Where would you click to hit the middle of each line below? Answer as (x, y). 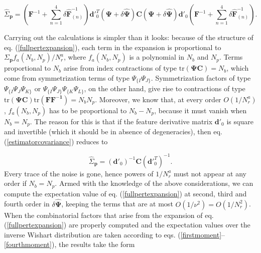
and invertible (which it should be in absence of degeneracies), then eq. (113, 132)
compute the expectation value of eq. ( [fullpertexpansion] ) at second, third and (125, 193)
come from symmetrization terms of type (67, 77)
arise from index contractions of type (120, 68)
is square (240, 121)
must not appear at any (210, 173)
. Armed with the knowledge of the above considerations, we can (154, 183)
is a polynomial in (157, 57)
